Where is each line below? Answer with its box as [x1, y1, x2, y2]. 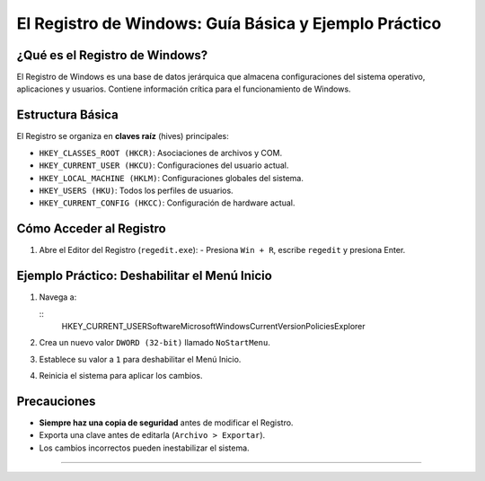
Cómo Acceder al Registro [16, 221, 166, 237]
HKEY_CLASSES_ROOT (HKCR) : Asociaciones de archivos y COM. [39, 147, 283, 158]
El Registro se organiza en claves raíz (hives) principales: [16, 131, 229, 142]
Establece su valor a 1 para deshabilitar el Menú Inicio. [39, 354, 242, 364]
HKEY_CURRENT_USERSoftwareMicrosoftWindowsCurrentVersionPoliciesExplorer [61, 320, 366, 331]
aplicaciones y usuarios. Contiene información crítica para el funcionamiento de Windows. [16, 83, 351, 94]
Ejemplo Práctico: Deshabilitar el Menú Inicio [16, 268, 273, 284]
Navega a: [39, 292, 77, 302]
